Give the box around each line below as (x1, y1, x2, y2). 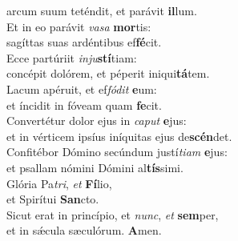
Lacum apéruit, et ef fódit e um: (6, 80, 157, 97)
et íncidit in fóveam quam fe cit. (6, 96, 162, 113)
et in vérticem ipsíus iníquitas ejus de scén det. (6, 127, 232, 144)
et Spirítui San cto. (6, 191, 99, 207)
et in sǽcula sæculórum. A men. (6, 222, 162, 239)
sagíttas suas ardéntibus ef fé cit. (6, 34, 162, 50)
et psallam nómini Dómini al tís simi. (6, 159, 184, 175)
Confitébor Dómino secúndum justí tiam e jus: (6, 143, 228, 160)
